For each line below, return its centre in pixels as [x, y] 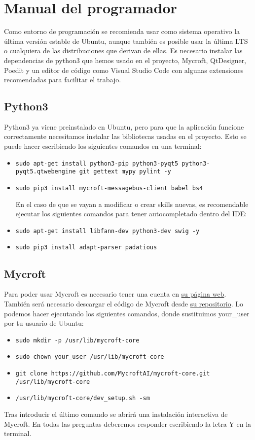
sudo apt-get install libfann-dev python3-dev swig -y [108, 231]
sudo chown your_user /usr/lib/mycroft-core [90, 357]
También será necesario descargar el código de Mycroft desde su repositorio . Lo [124, 303]
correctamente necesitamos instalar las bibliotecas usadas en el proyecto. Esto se [125, 136]
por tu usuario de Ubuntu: [44, 323]
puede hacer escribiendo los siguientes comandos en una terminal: [103, 146]
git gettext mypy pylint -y [125, 172]
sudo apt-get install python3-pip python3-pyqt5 [97, 163]
